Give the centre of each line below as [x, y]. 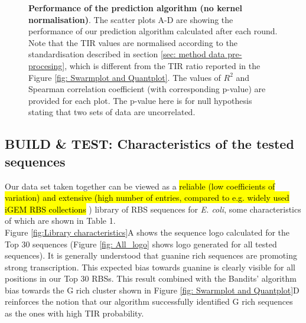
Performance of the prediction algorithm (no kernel [136, 8]
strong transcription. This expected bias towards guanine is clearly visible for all [150, 267]
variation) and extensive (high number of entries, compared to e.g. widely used [147, 198]
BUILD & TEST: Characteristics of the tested [149, 144]
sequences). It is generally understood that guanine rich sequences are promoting [151, 255]
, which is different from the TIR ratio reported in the [162, 65]
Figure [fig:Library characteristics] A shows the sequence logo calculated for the [147, 232]
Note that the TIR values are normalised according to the [133, 42]
